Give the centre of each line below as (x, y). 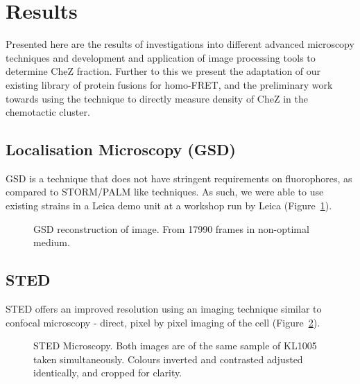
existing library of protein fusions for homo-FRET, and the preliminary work (169, 84)
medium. (52, 242)
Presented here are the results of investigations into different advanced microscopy (180, 44)
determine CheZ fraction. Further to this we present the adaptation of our (163, 71)
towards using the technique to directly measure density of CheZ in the (157, 98)
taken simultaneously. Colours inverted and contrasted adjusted (168, 359)
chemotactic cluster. (48, 112)
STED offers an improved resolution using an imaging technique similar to (164, 309)
